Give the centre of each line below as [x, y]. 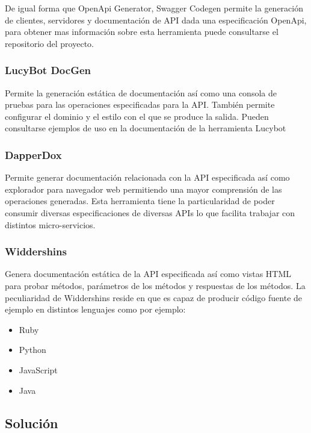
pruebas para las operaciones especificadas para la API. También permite [140, 104]
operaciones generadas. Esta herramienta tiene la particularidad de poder [140, 201]
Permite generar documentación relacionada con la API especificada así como [147, 177]
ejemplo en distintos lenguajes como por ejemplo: [95, 309]
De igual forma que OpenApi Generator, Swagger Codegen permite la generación [154, 8]
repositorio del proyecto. [49, 43]
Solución [32, 422]
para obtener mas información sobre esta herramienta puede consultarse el [142, 32]
